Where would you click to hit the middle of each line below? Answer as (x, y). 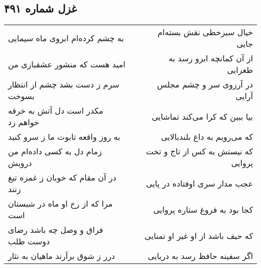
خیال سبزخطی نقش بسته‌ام (205, 32)
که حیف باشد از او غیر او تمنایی (199, 235)
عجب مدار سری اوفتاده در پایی (199, 183)
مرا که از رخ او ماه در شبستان (60, 204)
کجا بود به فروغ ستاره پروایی (203, 209)
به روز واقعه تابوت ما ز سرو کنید (64, 137)
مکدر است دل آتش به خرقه (56, 111)
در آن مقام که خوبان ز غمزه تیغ (62, 177)
